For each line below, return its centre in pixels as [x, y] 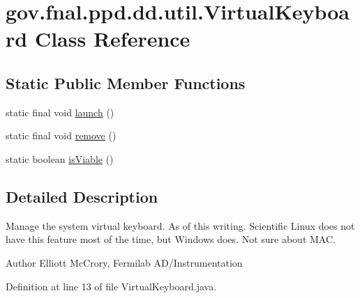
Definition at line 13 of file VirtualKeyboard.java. [111, 286]
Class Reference [112, 39]
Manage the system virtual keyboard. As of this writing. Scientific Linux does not [180, 225]
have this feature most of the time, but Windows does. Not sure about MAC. [171, 239]
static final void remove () [61, 135]
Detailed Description [82, 196]
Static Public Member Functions [126, 83]
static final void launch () [60, 112]
